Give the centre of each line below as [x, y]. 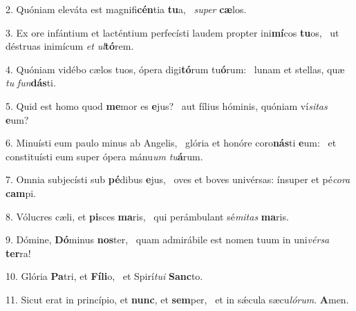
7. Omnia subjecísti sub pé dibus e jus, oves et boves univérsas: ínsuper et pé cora [178, 179]
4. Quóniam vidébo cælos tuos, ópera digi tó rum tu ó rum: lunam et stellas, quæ [175, 69]
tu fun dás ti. [31, 83]
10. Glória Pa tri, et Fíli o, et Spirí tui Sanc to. [104, 276]
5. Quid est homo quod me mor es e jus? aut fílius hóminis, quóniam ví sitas [167, 105]
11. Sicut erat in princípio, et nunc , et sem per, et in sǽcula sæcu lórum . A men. [177, 299]
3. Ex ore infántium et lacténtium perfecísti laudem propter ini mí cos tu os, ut [172, 32]
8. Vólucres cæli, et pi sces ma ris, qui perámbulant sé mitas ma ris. [147, 216]
